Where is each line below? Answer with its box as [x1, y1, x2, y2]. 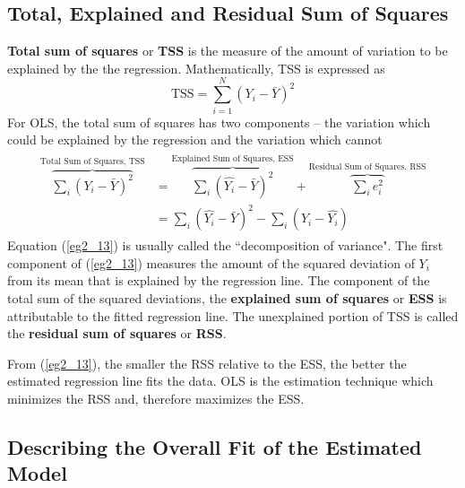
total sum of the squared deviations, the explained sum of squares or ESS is [7, 289, 447, 308]
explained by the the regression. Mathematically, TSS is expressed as [7, 58, 385, 77]
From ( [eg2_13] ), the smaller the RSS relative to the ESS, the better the [7, 353, 407, 372]
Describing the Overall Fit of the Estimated [7, 432, 422, 460]
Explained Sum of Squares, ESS [171, 154, 294, 164]
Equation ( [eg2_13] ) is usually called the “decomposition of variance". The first [7, 236, 443, 255]
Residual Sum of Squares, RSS [308, 161, 426, 171]
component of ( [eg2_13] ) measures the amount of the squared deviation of [7, 253, 415, 272]
